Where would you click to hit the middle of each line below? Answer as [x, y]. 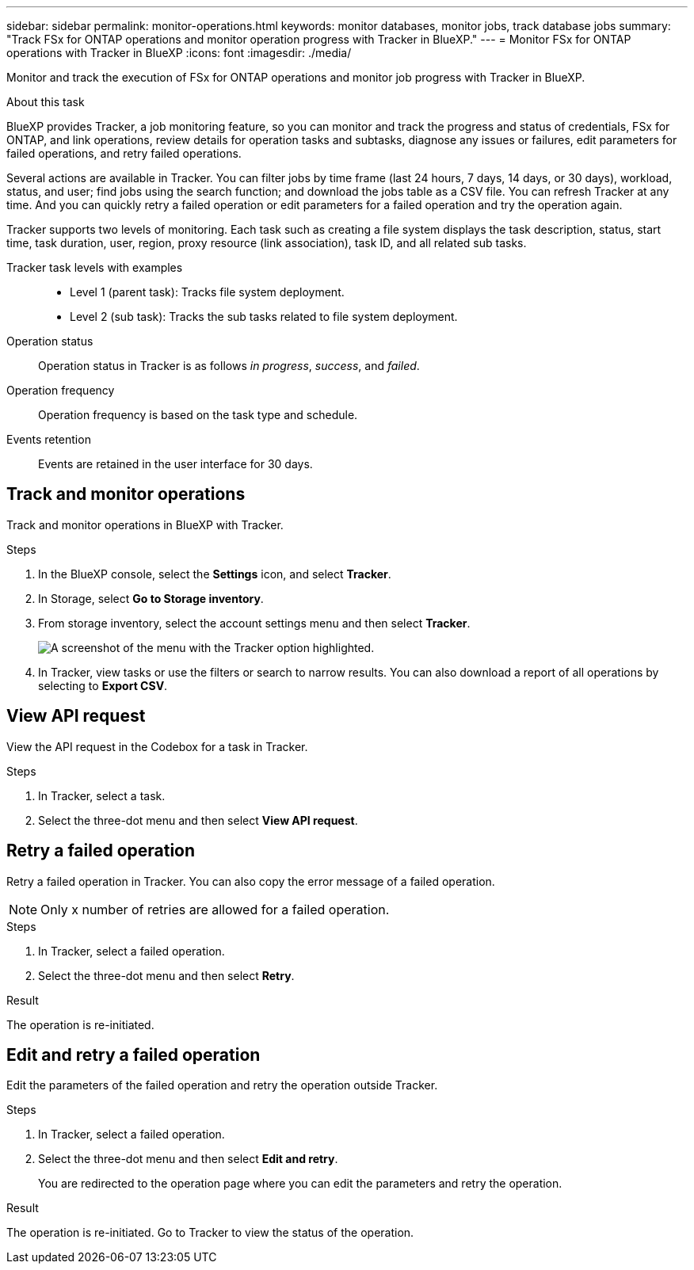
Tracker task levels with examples [95, 267]
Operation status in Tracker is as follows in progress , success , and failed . [229, 366]
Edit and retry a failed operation [133, 1055]
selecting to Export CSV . [103, 685]
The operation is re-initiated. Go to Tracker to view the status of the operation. [210, 1233]
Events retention [49, 439]
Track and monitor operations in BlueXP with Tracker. [145, 524]
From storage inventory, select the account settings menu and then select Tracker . [254, 623]
